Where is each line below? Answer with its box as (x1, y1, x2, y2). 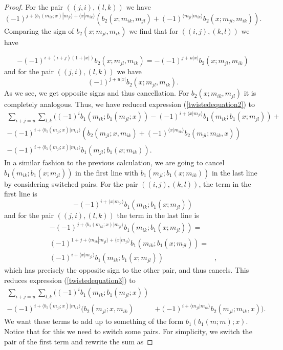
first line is (4, 188, 37, 199)
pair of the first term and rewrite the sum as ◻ (4, 336, 153, 346)
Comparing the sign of (4, 26, 74, 36)
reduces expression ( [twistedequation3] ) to (4, 275, 136, 286)
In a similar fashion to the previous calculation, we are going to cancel (4, 157, 225, 168)
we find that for (129, 26, 178, 36)
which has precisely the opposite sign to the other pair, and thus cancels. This (4, 265, 249, 275)
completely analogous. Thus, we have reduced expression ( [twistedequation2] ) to (4, 99, 255, 110)
